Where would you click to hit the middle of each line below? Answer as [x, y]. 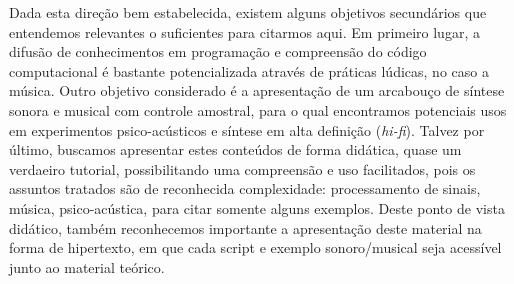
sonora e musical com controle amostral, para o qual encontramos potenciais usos [258, 109]
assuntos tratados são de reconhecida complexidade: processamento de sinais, [245, 188]
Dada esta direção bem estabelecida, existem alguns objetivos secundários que [248, 12]
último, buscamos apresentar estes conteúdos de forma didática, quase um [235, 149]
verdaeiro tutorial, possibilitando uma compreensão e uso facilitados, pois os [242, 168]
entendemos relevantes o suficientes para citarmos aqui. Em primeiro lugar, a [244, 31]
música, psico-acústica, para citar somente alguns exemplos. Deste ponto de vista [257, 207]
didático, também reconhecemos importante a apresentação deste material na [245, 227]
